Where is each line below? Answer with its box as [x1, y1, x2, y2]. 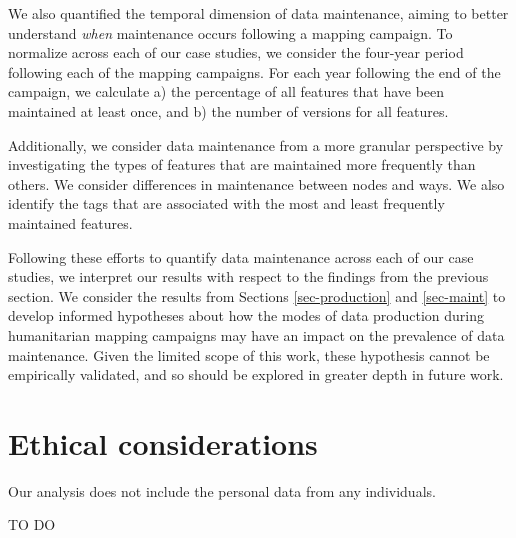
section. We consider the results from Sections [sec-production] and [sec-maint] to [8, 285, 506, 306]
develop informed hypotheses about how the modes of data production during [8, 305, 485, 326]
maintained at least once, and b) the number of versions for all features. [8, 100, 449, 121]
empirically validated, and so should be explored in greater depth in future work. [8, 364, 504, 385]
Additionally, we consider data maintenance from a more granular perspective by [8, 134, 504, 155]
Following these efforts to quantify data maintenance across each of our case [8, 246, 474, 267]
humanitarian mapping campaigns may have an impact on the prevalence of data [8, 324, 505, 345]
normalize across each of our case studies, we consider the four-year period [8, 42, 464, 63]
